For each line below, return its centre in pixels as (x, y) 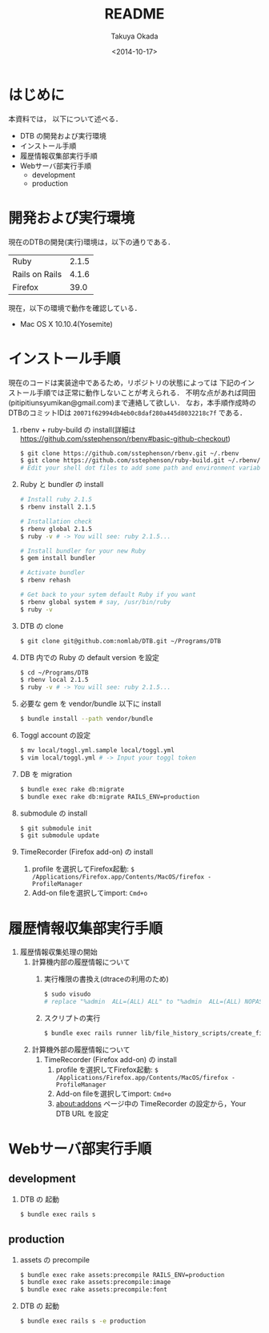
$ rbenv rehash (45, 580)
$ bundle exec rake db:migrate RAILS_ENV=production (110, 797)
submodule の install (54, 813)
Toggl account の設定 (55, 735)
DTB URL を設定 (82, 1114)
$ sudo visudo (67, 994)
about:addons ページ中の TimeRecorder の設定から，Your (151, 1103)
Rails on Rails (37, 274)
